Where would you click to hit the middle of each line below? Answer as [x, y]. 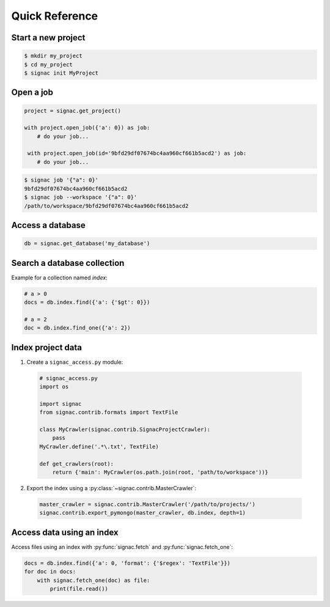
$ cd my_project [49, 64]
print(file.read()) [79, 589]
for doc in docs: [50, 572]
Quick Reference [55, 16]
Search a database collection [68, 263]
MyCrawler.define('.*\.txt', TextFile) [99, 447]
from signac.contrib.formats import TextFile [109, 412]
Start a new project [48, 38]
